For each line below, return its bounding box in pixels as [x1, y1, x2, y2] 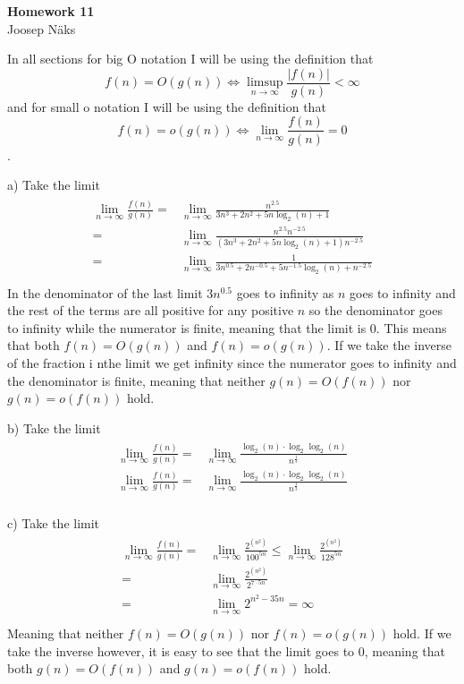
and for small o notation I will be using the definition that [7, 97, 326, 115]
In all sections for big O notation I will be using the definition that [7, 49, 374, 68]
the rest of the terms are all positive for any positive [7, 301, 294, 320]
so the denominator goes [308, 301, 443, 320]
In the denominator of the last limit [7, 283, 203, 302]
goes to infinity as [236, 283, 334, 302]
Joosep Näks [7, 19, 76, 38]
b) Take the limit [7, 418, 101, 437]
